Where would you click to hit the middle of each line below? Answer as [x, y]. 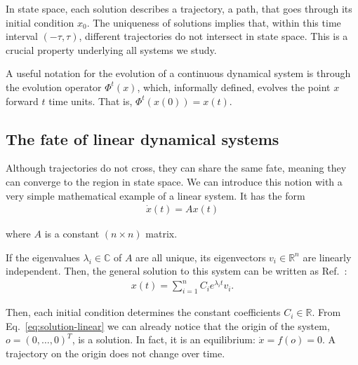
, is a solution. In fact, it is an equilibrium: [164, 339]
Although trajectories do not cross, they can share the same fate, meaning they [176, 168]
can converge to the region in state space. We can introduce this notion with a [174, 181]
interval [22, 36]
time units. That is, [91, 101]
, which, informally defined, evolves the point [234, 87]
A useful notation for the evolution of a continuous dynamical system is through [178, 73]
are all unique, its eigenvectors [201, 257]
